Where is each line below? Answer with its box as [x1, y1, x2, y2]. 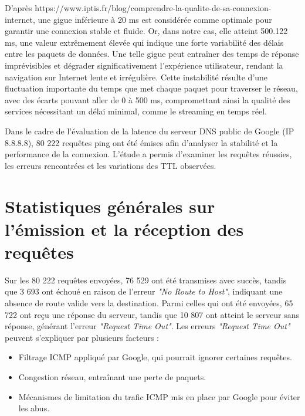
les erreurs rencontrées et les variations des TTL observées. [5, 159, 216, 171]
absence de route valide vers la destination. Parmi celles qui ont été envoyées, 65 [5, 297, 293, 309]
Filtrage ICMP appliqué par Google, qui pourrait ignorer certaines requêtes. [18, 351, 292, 363]
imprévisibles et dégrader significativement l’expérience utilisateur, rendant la [5, 59, 283, 71]
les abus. [18, 402, 50, 414]
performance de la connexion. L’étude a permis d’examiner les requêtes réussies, [5, 148, 292, 160]
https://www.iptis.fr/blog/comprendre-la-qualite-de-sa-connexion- [35, 2, 272, 13]
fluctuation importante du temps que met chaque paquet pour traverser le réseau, [5, 82, 298, 94]
